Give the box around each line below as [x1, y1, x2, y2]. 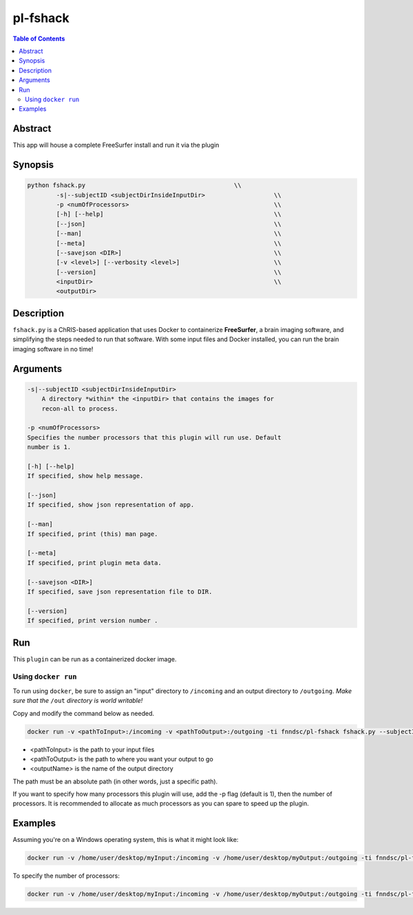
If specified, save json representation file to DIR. [27, 588, 213, 595]
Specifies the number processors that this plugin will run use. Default [27, 433, 282, 441]
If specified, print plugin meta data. [27, 559, 162, 566]
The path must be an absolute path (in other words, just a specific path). [12, 777, 218, 785]
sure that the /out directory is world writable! [12, 697, 143, 705]
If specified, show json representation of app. [27, 501, 195, 509]
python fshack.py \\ [27, 181, 242, 189]
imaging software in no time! [12, 345, 94, 353]
